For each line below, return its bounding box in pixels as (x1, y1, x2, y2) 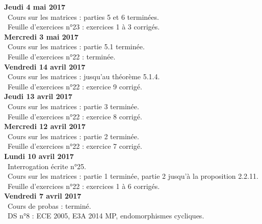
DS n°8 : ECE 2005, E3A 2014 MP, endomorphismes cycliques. (7, 210, 204, 221)
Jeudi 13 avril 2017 (4, 91, 72, 102)
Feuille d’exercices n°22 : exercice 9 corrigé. (7, 81, 142, 91)
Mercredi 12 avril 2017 (4, 121, 86, 132)
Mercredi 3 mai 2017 (4, 31, 78, 42)
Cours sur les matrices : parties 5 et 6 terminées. (7, 11, 159, 22)
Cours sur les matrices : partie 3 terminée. (7, 101, 139, 111)
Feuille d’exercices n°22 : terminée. (7, 51, 116, 61)
